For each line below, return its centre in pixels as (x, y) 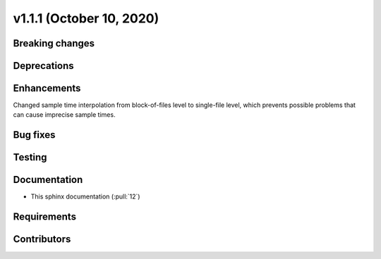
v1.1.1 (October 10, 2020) (86, 18)
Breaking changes (54, 43)
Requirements (45, 217)
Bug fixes (34, 135)
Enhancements (47, 88)
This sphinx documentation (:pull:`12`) (85, 196)
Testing (30, 157)
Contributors (42, 239)
